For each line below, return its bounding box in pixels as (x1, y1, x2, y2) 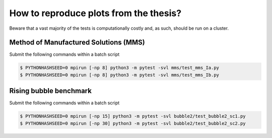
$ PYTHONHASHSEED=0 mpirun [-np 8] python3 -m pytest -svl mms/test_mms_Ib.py (20, 72, 219, 78)
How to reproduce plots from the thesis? (9, 8, 181, 19)
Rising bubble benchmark (9, 87, 92, 95)
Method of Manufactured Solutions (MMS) (9, 38, 146, 47)
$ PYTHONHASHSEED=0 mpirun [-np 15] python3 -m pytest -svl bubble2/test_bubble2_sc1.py (20, 113, 246, 119)
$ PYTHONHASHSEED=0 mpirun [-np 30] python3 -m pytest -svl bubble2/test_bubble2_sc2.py (20, 120, 246, 126)
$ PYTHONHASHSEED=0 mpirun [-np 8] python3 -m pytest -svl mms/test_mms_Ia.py (20, 65, 219, 71)
